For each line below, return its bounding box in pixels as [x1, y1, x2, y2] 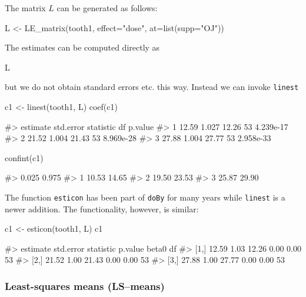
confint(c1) [5, 151, 44, 163]
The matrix [5, 2, 46, 14]
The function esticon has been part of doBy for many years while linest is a [5, 191, 285, 203]
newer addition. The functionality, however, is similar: [5, 202, 199, 215]
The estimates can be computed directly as [5, 41, 160, 54]
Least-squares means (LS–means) [5, 278, 165, 293]
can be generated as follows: [56, 2, 158, 14]
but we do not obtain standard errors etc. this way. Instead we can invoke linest [5, 81, 299, 93]
